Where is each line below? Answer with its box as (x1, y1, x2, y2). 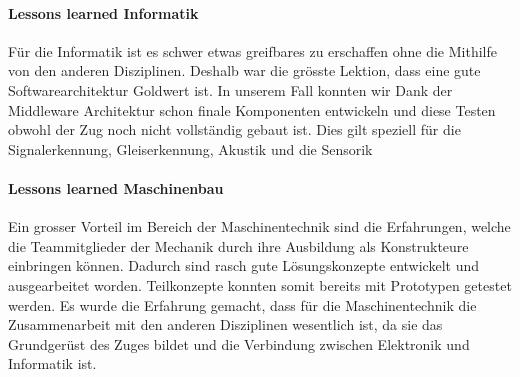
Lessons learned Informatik (8, 2, 199, 23)
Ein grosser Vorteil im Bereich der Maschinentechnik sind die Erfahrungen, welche (8, 216, 511, 237)
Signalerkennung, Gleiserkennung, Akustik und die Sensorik (8, 138, 373, 159)
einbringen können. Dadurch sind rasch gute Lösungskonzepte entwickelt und (8, 255, 480, 276)
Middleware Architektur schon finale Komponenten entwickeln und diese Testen (8, 99, 496, 120)
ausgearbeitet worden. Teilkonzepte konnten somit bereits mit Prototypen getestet (8, 274, 512, 295)
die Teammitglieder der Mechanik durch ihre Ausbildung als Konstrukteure (8, 235, 469, 256)
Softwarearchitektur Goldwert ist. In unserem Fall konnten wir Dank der (8, 79, 453, 100)
